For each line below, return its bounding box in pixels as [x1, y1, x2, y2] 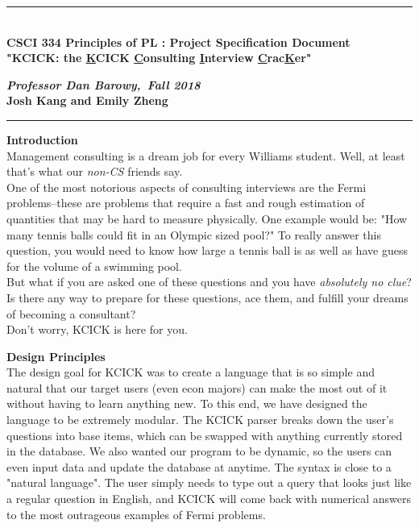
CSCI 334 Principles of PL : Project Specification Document [6, 33, 351, 50]
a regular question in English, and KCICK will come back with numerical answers [6, 490, 411, 507]
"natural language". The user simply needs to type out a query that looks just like [6, 474, 412, 491]
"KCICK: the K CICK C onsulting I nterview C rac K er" [6, 49, 312, 66]
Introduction [6, 131, 78, 148]
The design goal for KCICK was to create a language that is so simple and [6, 364, 375, 380]
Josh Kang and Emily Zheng [6, 92, 168, 109]
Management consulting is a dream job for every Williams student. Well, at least [6, 147, 405, 164]
